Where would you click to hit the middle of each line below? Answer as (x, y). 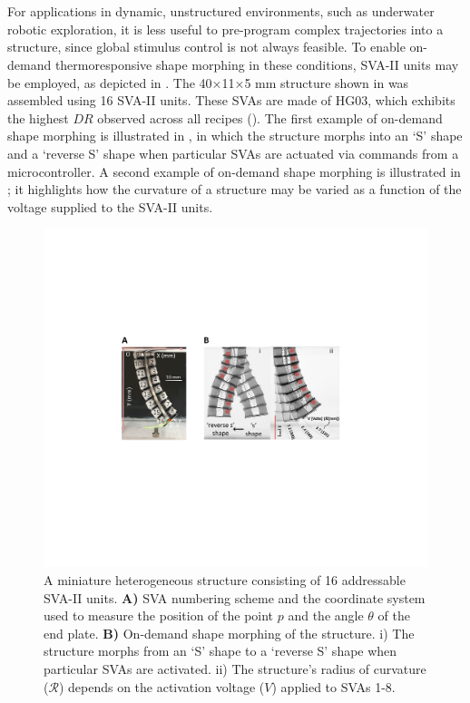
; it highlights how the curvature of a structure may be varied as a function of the (235, 189)
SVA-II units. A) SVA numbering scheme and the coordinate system (235, 597)
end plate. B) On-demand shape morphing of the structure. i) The (229, 633)
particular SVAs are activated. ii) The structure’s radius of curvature (235, 668)
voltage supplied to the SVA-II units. (110, 206)
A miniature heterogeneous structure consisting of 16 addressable (225, 579)
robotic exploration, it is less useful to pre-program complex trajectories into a (225, 29)
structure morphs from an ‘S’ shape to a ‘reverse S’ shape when (220, 651)
